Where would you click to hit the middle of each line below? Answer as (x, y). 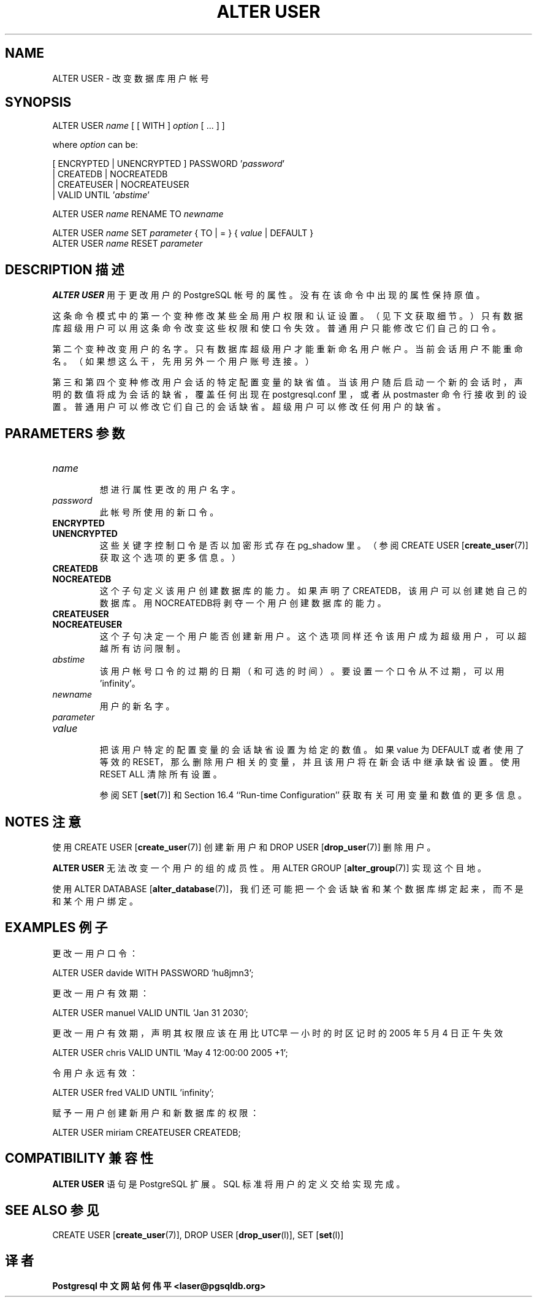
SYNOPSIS (38, 102)
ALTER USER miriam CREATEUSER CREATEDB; (147, 1132)
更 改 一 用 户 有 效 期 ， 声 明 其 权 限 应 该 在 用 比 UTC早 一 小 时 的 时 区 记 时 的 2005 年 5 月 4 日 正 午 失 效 (278, 1033)
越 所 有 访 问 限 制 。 (143, 649)
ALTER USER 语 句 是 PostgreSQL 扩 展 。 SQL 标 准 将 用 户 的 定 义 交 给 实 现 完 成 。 (229, 1184)
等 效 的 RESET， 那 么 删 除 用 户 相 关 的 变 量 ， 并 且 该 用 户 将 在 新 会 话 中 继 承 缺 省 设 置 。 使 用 (310, 762)
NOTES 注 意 (43, 822)
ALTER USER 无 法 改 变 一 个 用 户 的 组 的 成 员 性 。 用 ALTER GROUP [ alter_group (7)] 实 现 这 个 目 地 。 (269, 868)
